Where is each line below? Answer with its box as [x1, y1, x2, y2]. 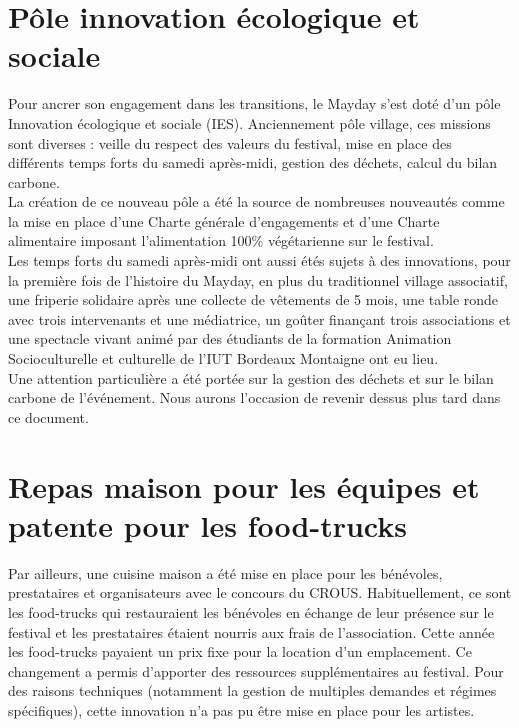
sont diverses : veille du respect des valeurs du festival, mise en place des [8, 132, 452, 153]
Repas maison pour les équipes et [8, 465, 480, 506]
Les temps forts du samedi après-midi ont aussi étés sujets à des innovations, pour [8, 250, 511, 271]
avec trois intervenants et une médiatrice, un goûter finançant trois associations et [8, 308, 511, 329]
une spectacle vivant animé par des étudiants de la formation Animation [8, 328, 452, 349]
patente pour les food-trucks [8, 504, 407, 545]
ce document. [8, 406, 89, 427]
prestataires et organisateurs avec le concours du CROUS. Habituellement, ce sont [8, 582, 512, 603]
